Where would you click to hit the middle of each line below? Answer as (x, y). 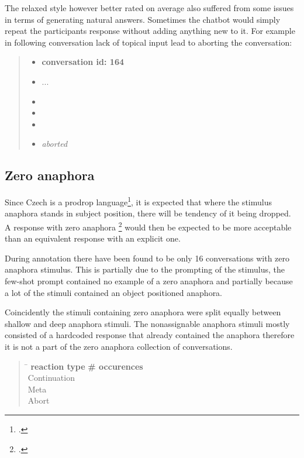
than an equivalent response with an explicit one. (93, 238)
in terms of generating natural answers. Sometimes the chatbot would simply (143, 19)
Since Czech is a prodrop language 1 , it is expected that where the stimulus (138, 201)
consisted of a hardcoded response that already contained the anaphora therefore (150, 335)
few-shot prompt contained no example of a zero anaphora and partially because (149, 281)
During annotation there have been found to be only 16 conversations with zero (147, 258)
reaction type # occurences (87, 366)
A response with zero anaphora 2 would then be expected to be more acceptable (148, 226)
